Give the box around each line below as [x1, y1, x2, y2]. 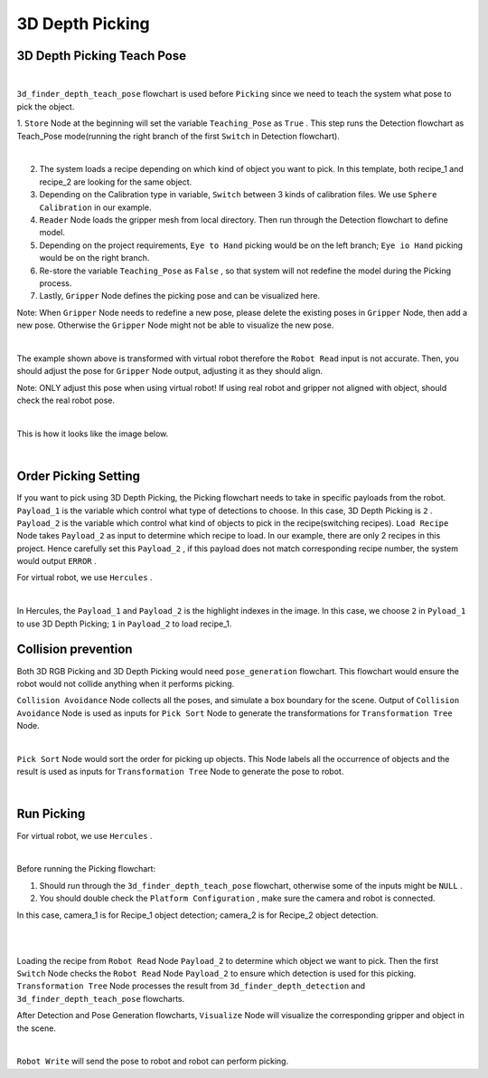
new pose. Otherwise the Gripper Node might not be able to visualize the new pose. [16, 320, 334, 330]
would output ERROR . [16, 556, 97, 567]
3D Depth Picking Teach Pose [16, 48, 187, 63]
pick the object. [16, 100, 75, 112]
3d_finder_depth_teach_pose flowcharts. [16, 993, 185, 1004]
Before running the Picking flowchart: [16, 863, 156, 874]
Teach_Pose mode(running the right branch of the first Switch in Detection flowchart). [16, 130, 341, 141]
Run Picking [16, 806, 86, 822]
